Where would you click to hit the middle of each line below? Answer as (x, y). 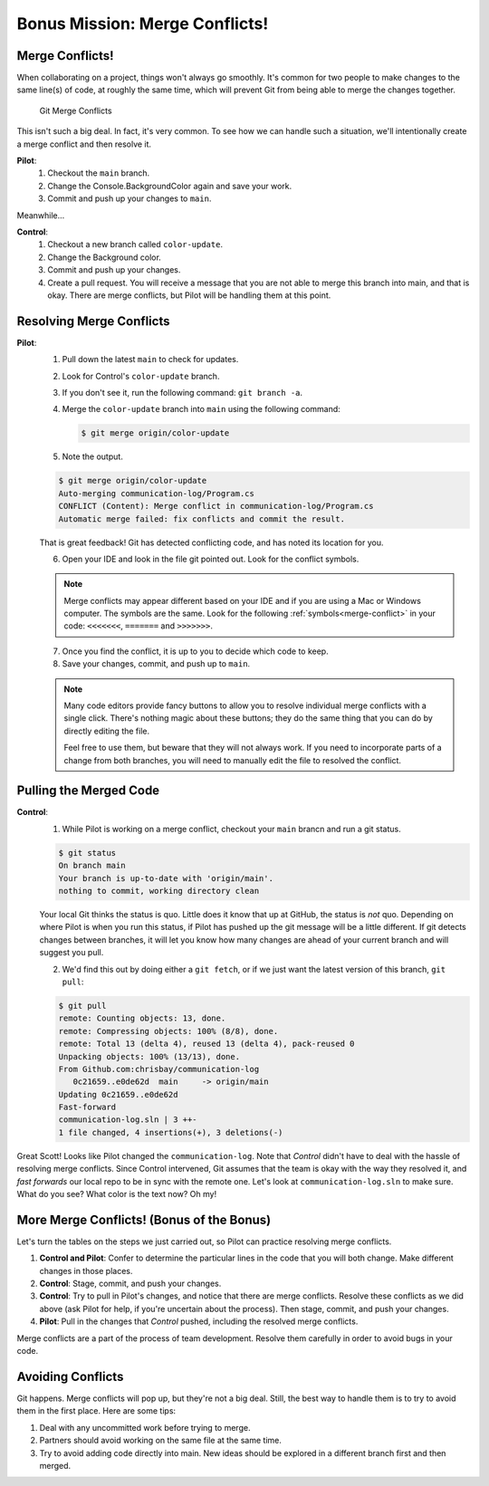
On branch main (92, 866)
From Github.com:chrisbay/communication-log (159, 1069)
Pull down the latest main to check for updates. (150, 360)
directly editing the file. (107, 731)
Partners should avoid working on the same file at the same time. (161, 1441)
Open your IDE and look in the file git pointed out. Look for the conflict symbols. (211, 559)
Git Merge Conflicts (76, 110)
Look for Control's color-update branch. (141, 376)
